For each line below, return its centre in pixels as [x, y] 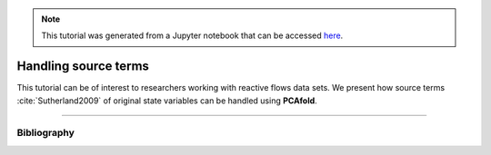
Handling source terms [83, 67]
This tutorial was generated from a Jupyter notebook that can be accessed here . [192, 35]
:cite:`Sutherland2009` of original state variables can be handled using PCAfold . [167, 101]
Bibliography [45, 133]
